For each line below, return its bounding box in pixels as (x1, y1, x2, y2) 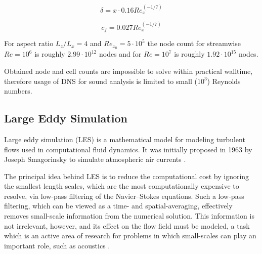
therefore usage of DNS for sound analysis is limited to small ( (4, 75, 197, 86)
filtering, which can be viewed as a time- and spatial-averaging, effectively (4, 200, 233, 211)
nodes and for (99, 49, 142, 59)
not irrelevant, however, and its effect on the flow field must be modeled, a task (4, 220, 250, 231)
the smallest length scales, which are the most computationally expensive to (4, 181, 239, 191)
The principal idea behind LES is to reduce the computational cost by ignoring (4, 171, 249, 181)
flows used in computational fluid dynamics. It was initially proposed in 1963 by (4, 144, 252, 154)
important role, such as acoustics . (4, 240, 110, 250)
